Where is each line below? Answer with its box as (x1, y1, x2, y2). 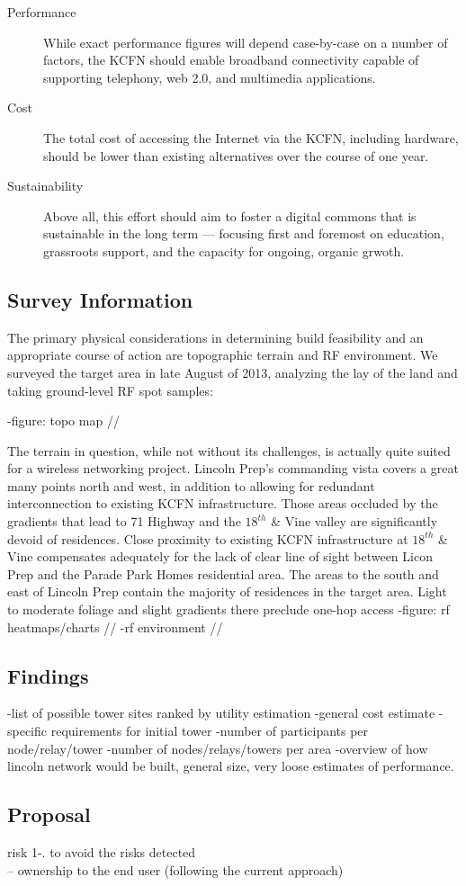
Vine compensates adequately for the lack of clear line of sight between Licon (7, 547, 433, 566)
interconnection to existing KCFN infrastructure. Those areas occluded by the (7, 494, 438, 513)
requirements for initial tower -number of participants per (50, 721, 369, 740)
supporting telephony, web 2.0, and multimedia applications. (43, 67, 376, 86)
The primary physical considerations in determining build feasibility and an (7, 327, 424, 346)
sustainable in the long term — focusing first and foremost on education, (43, 224, 444, 243)
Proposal (7, 801, 91, 828)
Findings (7, 661, 89, 689)
